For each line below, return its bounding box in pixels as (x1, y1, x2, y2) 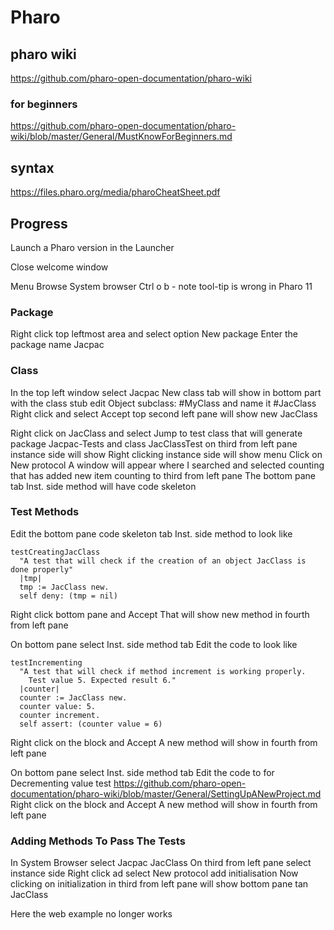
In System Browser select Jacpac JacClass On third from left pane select (10, 857, 312, 869)
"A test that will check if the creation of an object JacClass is (19, 556, 307, 566)
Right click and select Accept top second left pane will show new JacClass (10, 407, 318, 420)
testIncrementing (10, 657, 83, 668)
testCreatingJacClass (10, 547, 101, 557)
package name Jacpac (10, 339, 105, 351)
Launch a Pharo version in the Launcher (10, 241, 175, 253)
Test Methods (10, 505, 80, 519)
